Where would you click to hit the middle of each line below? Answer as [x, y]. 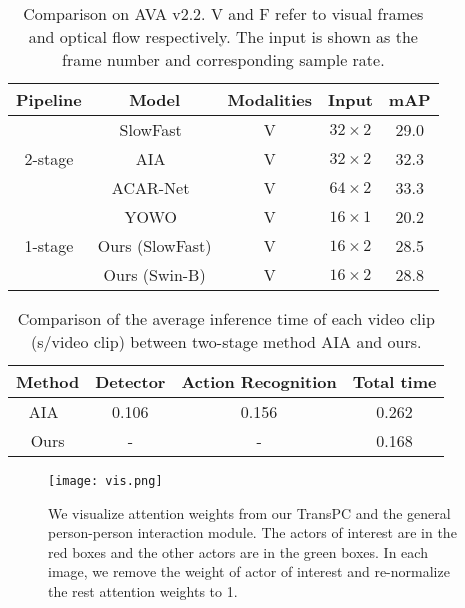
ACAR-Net [150, 187]
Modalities [270, 99]
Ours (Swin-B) [154, 274]
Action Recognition [259, 381]
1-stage [49, 245]
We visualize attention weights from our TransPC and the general [249, 512]
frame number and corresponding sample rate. [223, 59]
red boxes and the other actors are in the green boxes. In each [238, 551]
